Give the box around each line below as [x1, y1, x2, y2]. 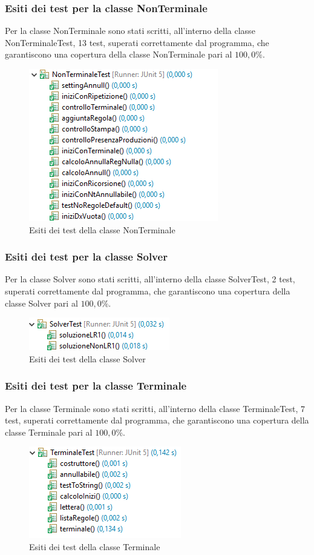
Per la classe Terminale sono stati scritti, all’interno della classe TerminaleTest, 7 [5, 402, 306, 414]
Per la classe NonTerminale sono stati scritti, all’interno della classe [5, 24, 255, 37]
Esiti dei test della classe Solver [29, 352, 146, 365]
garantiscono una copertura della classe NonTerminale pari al [5, 48, 232, 61]
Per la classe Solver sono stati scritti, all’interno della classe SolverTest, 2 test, [5, 273, 295, 285]
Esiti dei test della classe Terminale [29, 540, 160, 553]
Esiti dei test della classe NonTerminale [29, 223, 175, 236]
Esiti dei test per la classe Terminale [5, 378, 187, 393]
